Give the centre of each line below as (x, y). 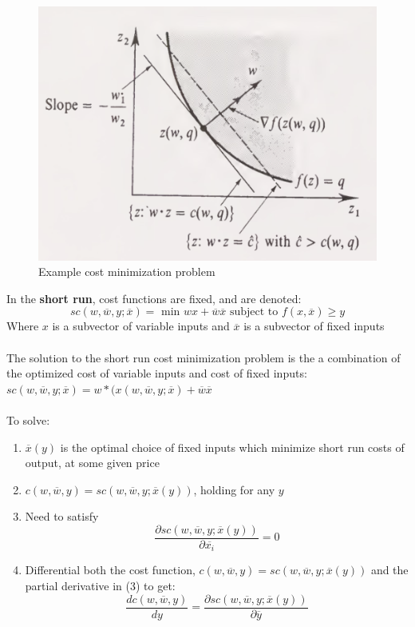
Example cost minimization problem (127, 272)
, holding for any (234, 489)
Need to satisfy (62, 516)
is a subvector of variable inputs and (141, 326)
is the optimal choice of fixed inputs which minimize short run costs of (232, 447)
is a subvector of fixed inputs (314, 326)
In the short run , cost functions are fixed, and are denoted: (154, 298)
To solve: (28, 419)
